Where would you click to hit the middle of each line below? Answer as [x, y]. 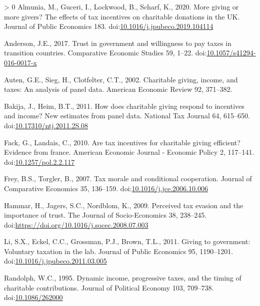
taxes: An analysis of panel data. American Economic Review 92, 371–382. [118, 89]
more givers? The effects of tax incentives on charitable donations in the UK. [122, 16]
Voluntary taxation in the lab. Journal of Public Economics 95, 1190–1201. [119, 251]
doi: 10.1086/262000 [33, 297]
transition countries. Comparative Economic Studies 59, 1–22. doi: [105, 53]
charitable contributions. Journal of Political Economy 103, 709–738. [109, 287]
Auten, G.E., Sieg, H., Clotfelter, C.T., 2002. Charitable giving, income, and [121, 79]
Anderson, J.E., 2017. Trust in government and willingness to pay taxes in [118, 43]
